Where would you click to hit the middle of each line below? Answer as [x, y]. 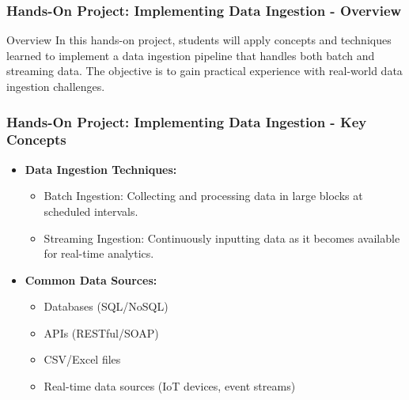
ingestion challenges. [56, 86]
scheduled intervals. [91, 211]
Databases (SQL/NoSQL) [106, 306]
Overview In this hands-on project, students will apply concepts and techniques [199, 40]
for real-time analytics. [99, 253]
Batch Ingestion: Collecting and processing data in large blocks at [203, 196]
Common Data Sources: [91, 279]
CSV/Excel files [82, 359]
